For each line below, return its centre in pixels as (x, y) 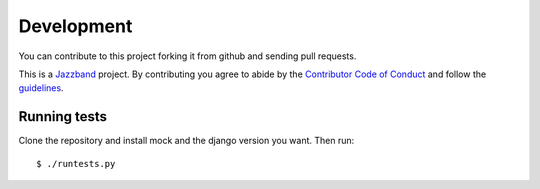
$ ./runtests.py (76, 163)
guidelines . (41, 88)
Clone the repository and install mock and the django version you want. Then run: (186, 141)
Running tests (63, 116)
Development (75, 26)
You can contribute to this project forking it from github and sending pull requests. (187, 56)
